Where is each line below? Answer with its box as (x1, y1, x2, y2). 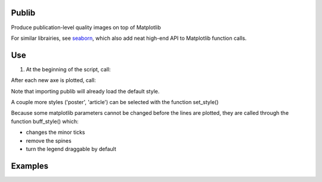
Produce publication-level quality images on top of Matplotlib (11, 24, 161, 31)
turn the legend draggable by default (26, 145, 116, 152)
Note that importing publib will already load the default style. (11, 87, 160, 95)
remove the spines (26, 137, 72, 144)
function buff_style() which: (11, 118, 79, 125)
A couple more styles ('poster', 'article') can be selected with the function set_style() (11, 98, 219, 105)
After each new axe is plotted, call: (11, 77, 97, 84)
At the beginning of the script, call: (26, 65, 111, 73)
